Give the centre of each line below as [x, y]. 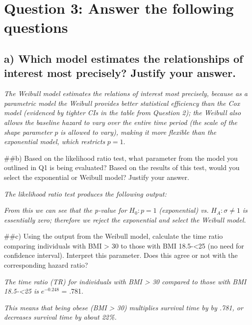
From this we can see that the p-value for [65, 210]
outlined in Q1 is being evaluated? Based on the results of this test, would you [122, 167]
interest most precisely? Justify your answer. [120, 73]
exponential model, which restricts [55, 141]
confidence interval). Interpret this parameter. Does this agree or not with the [121, 255]
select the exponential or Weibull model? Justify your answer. [97, 177]
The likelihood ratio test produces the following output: [85, 193]
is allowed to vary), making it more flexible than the [138, 132]
